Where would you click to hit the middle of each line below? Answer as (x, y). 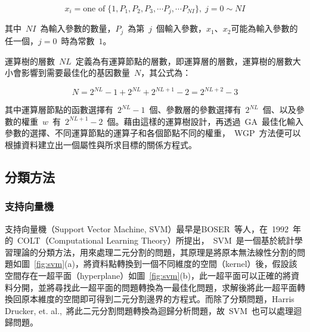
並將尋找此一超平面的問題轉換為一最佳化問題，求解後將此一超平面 (167, 287)
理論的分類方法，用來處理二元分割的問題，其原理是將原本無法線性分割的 (155, 252)
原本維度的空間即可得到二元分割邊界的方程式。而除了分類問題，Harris (158, 299)
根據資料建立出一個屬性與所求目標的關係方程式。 (101, 144)
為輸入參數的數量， (78, 28)
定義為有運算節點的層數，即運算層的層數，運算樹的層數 (184, 61)
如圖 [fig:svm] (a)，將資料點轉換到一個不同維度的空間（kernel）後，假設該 (155, 264)
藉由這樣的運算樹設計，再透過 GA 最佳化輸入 (213, 121)
